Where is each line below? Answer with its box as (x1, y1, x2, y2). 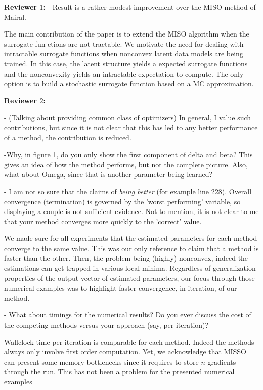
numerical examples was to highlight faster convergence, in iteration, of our (4, 282, 237, 293)
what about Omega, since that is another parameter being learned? (4, 169, 213, 180)
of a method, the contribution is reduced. (4, 132, 131, 143)
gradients (207, 356, 236, 367)
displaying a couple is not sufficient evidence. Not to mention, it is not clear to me (4, 206, 259, 217)
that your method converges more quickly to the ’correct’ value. (4, 216, 202, 226)
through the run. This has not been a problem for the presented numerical (4, 366, 235, 377)
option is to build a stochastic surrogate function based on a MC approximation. (4, 78, 254, 89)
